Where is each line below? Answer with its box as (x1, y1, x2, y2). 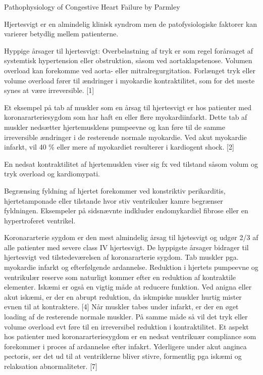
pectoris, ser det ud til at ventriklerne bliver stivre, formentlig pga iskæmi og (4, 351, 242, 361)
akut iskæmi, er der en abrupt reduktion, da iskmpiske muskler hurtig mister (4, 291, 242, 302)
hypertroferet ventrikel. (4, 215, 76, 225)
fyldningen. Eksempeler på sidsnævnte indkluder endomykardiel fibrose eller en (4, 205, 248, 216)
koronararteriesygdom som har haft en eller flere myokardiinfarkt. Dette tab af (4, 112, 247, 122)
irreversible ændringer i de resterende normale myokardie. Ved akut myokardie (4, 131, 247, 142)
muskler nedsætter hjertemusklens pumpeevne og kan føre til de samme (4, 121, 226, 132)
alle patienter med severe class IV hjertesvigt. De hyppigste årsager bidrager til (4, 242, 249, 252)
